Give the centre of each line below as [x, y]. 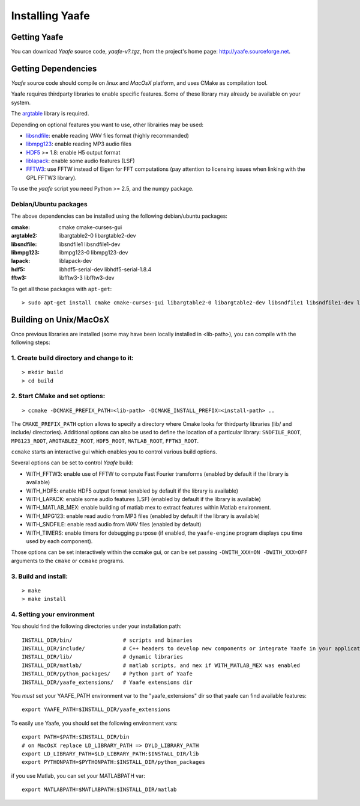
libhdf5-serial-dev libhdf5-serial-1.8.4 [105, 269]
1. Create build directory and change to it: [73, 358]
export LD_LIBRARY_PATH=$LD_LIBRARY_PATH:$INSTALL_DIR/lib [110, 754]
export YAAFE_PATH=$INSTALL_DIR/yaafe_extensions [96, 709]
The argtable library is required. [50, 114]
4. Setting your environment [53, 614]
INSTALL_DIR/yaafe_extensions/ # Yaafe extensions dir [107, 682]
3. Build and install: [40, 576]
